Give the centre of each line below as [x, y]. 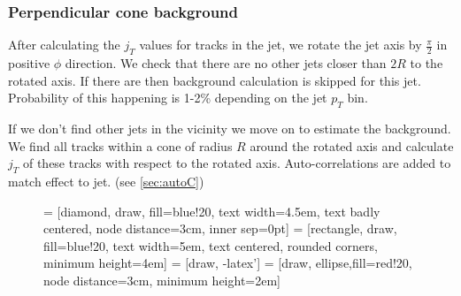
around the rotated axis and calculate [352, 145]
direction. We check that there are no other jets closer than [226, 63]
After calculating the [64, 45]
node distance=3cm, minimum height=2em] [162, 280]
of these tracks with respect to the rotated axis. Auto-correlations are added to [237, 163]
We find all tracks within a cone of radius [120, 145]
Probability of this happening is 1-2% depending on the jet [168, 98]
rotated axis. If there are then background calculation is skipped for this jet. [215, 80]
